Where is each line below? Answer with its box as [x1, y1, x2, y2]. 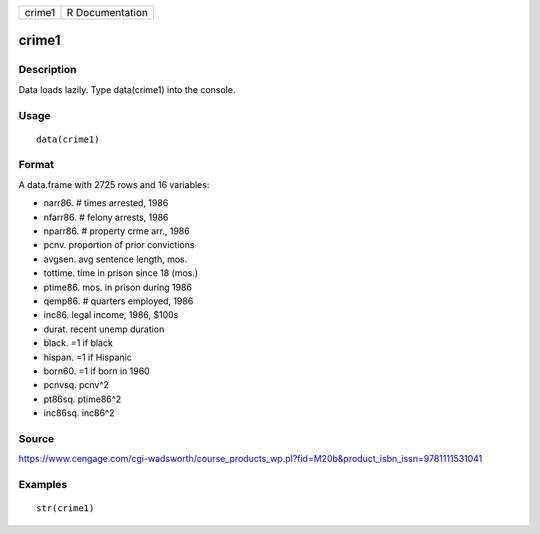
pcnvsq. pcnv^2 [43, 379, 110, 391]
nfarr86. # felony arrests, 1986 [43, 211, 169, 223]
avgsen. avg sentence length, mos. [43, 253, 188, 265]
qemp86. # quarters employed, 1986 [43, 295, 194, 307]
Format [18, 158, 55, 172]
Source [18, 431, 55, 445]
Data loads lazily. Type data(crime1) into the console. [18, 83, 236, 95]
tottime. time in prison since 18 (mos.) [43, 267, 199, 279]
